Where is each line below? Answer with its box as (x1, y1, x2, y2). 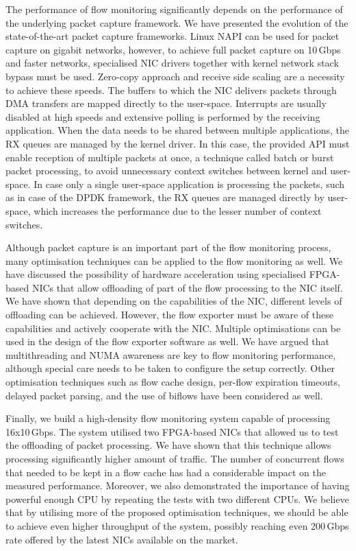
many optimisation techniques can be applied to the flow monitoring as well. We (5, 253, 343, 268)
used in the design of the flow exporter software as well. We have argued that (5, 334, 329, 349)
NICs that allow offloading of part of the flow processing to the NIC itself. (31, 280, 343, 294)
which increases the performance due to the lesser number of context (34, 203, 322, 218)
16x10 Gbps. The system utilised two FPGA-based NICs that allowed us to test (5, 424, 339, 438)
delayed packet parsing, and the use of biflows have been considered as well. (5, 388, 323, 402)
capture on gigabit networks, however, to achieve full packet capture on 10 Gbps (5, 42, 341, 56)
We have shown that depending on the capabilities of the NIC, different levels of (5, 294, 342, 308)
